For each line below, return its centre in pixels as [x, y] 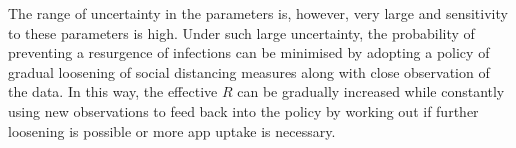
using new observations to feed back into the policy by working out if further [243, 110]
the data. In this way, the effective [113, 91]
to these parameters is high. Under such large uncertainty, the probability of [241, 32]
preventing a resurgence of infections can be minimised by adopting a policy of [249, 52]
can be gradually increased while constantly [371, 91]
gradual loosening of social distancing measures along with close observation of [249, 71]
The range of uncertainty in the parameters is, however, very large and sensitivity [258, 13]
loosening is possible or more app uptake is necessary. [172, 130]
